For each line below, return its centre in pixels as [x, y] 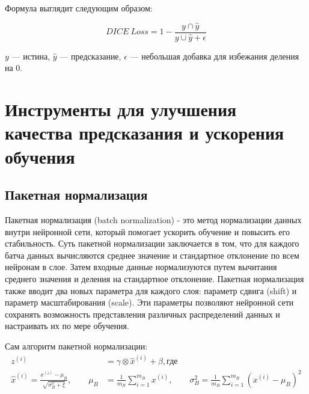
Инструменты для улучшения [121, 109]
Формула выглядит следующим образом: [79, 8]
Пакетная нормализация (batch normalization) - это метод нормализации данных [153, 220]
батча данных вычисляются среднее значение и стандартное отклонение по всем [152, 255]
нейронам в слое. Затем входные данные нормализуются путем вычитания [141, 267]
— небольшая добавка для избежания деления [215, 56]
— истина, [31, 56]
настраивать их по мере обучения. [67, 326]
